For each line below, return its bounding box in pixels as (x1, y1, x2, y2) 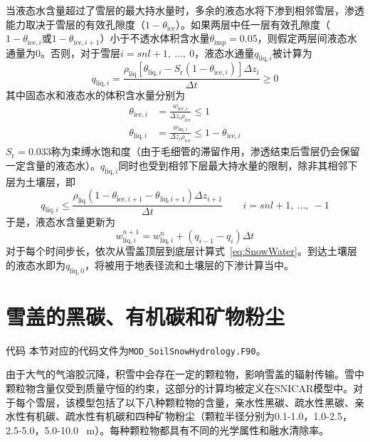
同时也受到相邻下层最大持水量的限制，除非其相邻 (118, 157, 348, 172)
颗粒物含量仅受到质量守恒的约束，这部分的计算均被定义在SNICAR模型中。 (6, 380, 354, 395)
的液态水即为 (6, 257, 65, 272)
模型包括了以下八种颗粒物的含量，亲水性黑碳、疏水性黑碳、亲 (75, 394, 364, 409)
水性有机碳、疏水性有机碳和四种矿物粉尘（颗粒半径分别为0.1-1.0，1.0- (6, 409, 329, 423)
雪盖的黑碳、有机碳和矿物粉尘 (6, 301, 285, 330)
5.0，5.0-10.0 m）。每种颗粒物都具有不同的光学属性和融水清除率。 (21, 422, 329, 437)
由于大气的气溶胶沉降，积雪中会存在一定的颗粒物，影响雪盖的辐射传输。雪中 (6, 367, 364, 382)
